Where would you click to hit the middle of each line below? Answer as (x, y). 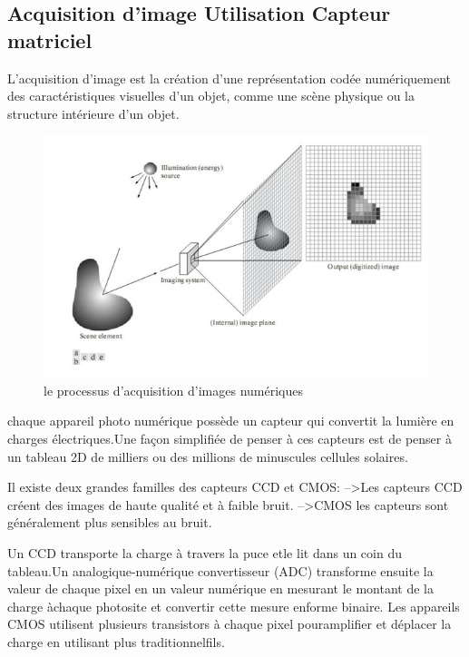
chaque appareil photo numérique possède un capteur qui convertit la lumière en (231, 421)
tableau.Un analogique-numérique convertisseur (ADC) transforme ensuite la (220, 570)
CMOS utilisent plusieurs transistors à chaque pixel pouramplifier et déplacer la (230, 624)
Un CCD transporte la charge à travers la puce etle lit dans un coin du (205, 553)
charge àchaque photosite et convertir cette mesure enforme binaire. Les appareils (234, 606)
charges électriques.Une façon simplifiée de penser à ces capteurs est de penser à (230, 439)
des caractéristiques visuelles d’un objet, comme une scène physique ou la (211, 96)
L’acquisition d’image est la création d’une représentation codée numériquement (230, 78)
